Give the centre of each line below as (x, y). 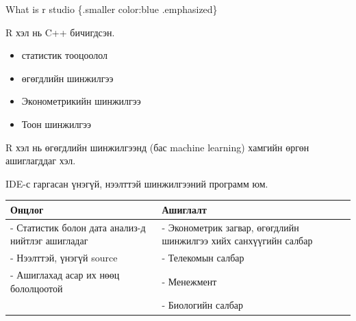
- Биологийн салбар (203, 305)
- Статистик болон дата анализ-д (78, 227)
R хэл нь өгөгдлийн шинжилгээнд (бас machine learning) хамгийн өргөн (157, 147)
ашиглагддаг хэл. (41, 160)
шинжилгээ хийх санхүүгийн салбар (237, 241)
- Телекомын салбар (203, 258)
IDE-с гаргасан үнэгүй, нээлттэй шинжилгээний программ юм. (137, 183)
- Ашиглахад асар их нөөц (65, 274)
